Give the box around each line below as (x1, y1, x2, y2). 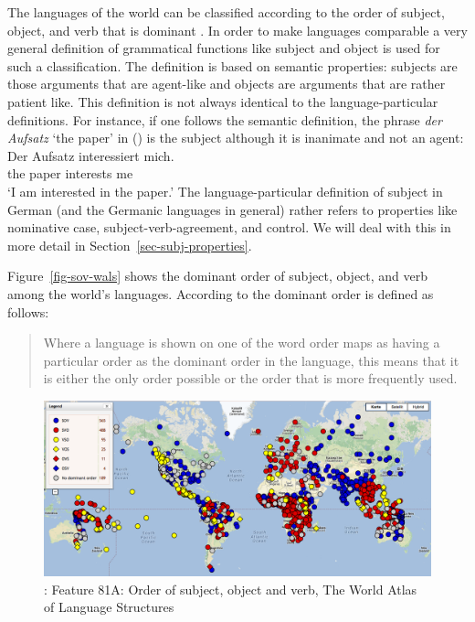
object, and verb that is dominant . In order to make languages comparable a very (7, 20, 468, 39)
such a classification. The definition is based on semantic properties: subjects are (7, 56, 458, 75)
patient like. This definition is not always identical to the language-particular (7, 91, 438, 111)
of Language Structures (44, 597, 174, 617)
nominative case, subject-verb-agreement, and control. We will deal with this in (7, 218, 451, 237)
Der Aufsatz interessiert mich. (7, 145, 174, 165)
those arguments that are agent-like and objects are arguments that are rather (7, 74, 446, 93)
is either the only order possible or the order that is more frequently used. (43, 369, 458, 388)
